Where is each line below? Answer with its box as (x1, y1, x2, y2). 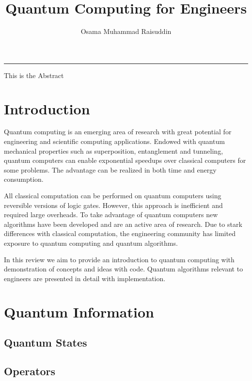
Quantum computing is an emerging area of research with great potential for (4, 127, 232, 137)
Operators (4, 363, 55, 378)
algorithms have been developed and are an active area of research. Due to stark (4, 219, 242, 229)
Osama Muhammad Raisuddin (80, 26, 172, 36)
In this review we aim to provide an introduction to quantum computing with (4, 254, 235, 264)
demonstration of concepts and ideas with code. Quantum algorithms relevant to (4, 264, 243, 274)
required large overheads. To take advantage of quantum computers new (4, 209, 218, 220)
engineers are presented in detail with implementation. (4, 273, 166, 283)
